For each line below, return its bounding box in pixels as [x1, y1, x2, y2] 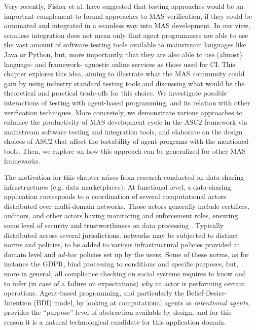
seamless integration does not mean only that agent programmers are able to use [4, 30, 248, 40]
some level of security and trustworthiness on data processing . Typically [4, 220, 224, 231]
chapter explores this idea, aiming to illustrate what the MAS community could [4, 68, 245, 79]
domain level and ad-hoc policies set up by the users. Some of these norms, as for [4, 249, 249, 259]
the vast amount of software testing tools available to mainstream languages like [4, 39, 246, 50]
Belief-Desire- [186, 288, 227, 298]
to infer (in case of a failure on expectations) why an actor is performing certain [4, 278, 245, 288]
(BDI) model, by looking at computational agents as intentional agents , [34, 297, 250, 307]
